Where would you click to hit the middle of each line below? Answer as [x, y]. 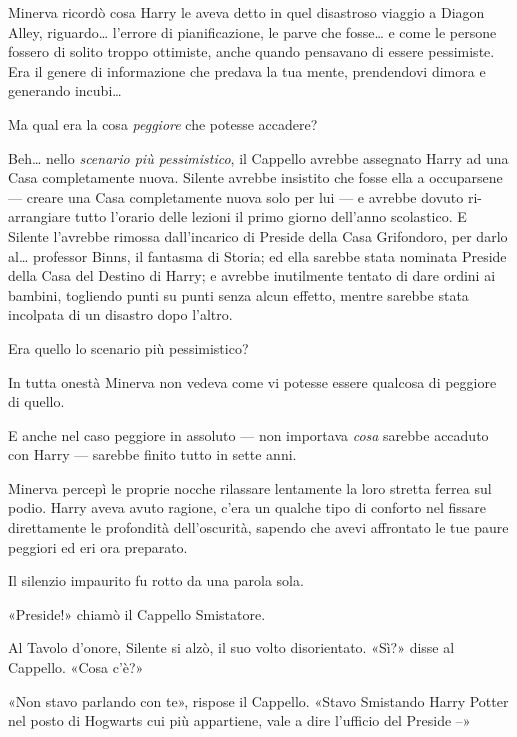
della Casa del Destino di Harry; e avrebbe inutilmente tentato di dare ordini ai [252, 275]
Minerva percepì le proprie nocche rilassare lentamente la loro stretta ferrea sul [250, 487]
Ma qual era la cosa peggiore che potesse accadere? [163, 123]
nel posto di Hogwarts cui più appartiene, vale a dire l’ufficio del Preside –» [239, 720]
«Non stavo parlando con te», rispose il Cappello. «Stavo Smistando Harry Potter [258, 700]
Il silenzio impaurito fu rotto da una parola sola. [156, 580]
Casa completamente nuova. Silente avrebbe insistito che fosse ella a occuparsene [255, 177]
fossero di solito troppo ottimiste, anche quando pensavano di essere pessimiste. [251, 51]
